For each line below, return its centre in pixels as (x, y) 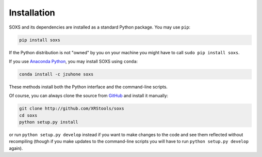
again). (16, 148)
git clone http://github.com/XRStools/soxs (72, 109)
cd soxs (28, 115)
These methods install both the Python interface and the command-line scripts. (88, 87)
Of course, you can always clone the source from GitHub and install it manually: (89, 96)
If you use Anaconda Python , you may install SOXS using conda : (74, 61)
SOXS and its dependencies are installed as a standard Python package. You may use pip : (100, 27)
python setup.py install (49, 122)
